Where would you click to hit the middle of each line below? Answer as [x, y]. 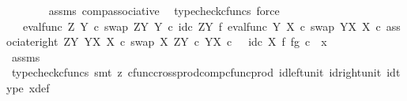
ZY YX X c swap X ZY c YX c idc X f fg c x [195, 41]
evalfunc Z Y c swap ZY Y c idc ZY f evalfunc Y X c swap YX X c [202, 26]
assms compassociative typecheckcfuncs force [164, 10]
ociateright [32, 41]
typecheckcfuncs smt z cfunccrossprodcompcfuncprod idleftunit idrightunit [196, 72]
